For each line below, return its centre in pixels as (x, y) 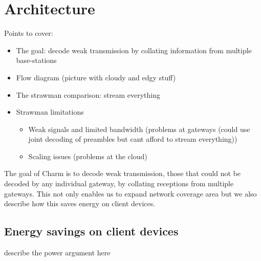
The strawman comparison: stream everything (88, 94)
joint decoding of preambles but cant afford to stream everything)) (133, 139)
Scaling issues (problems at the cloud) (88, 156)
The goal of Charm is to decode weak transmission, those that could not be (123, 173)
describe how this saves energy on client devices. (80, 203)
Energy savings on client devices (91, 231)
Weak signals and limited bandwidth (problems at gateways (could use (139, 129)
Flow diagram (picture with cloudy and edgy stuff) (96, 77)
